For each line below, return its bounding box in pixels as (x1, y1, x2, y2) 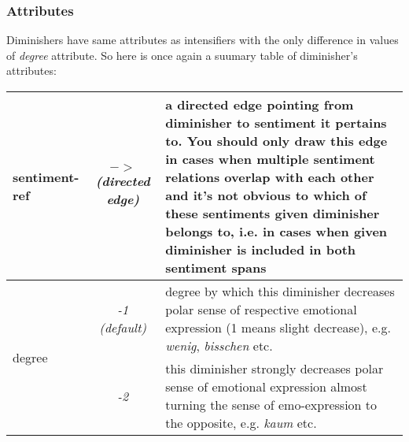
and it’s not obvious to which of (165, 186, 367, 204)
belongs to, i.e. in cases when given (165, 222, 388, 240)
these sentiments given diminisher (165, 204, 380, 222)
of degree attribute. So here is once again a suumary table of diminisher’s (6, 46, 358, 63)
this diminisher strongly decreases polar (165, 359, 384, 377)
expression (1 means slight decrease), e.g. (165, 318, 391, 336)
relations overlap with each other (165, 168, 374, 186)
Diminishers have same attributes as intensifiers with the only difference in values (6, 32, 399, 48)
